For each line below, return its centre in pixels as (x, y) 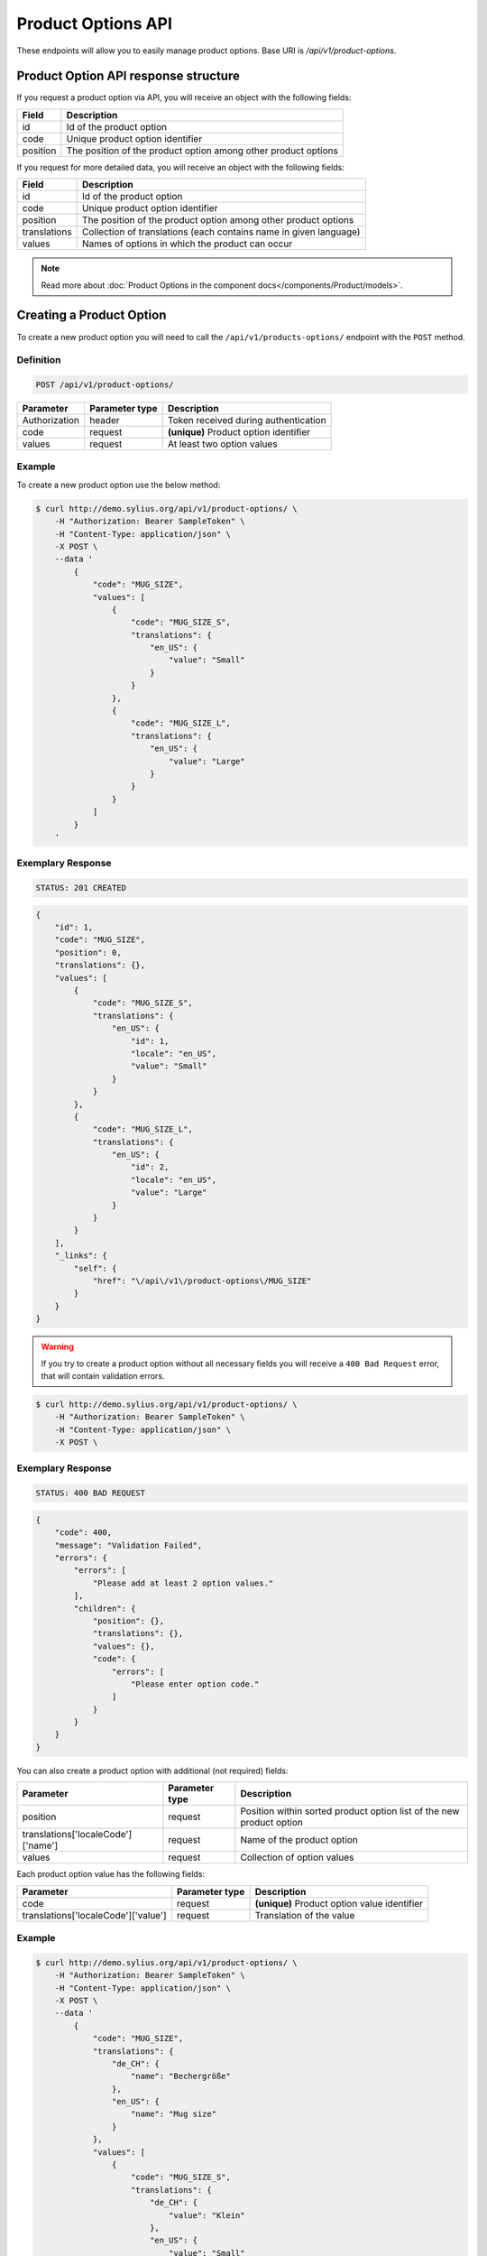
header (105, 421)
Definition (39, 360)
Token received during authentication (247, 421)
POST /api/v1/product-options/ (105, 385)
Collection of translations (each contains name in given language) (221, 232)
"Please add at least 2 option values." (183, 1583)
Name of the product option (299, 1840)
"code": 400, (83, 1533)
